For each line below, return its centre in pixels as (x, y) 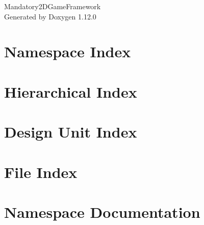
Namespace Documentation (102, 211)
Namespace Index (68, 51)
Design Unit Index (71, 132)
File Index (41, 172)
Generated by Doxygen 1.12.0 (50, 16)
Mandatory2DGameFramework (53, 6)
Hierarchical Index (71, 91)
